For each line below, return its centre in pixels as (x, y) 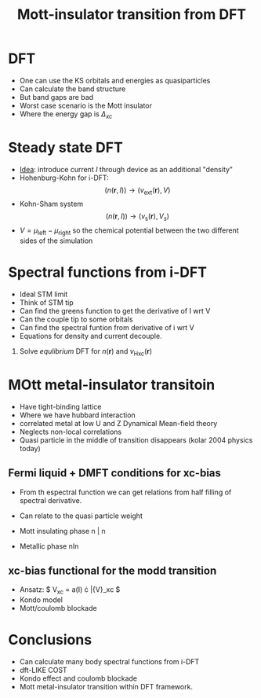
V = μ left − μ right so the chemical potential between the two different (129, 231)
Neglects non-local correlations (71, 432)
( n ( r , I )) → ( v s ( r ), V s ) (138, 217)
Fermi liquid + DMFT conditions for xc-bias (115, 473)
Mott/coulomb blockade (58, 608)
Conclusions (50, 640)
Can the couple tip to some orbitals (76, 319)
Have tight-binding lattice (60, 406)
